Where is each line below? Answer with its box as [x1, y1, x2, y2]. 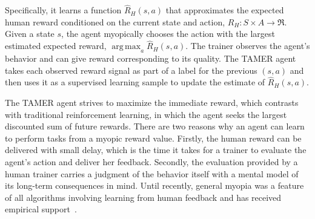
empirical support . [5, 203, 77, 215]
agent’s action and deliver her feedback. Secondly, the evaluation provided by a [5, 155, 298, 168]
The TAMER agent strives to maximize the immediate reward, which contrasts [5, 96, 299, 109]
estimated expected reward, [5, 39, 107, 52]
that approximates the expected [165, 4, 284, 16]
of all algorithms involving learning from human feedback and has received [5, 191, 282, 203]
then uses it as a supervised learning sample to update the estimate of [5, 76, 265, 88]
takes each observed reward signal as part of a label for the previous [5, 64, 257, 76]
